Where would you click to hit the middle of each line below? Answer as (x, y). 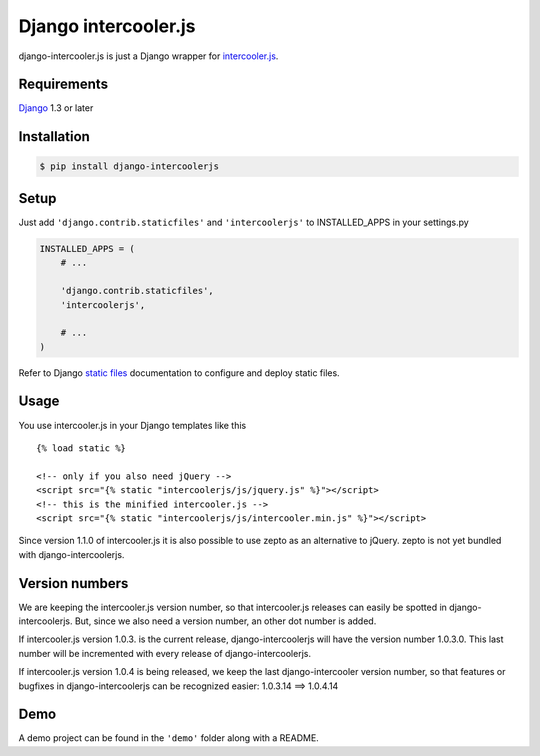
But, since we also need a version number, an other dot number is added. (225, 621)
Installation (54, 136)
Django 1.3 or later (56, 108)
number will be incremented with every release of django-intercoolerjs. (165, 653)
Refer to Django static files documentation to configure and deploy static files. (179, 372)
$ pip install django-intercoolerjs (129, 166)
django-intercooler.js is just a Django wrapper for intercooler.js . (148, 56)
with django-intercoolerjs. (71, 554)
